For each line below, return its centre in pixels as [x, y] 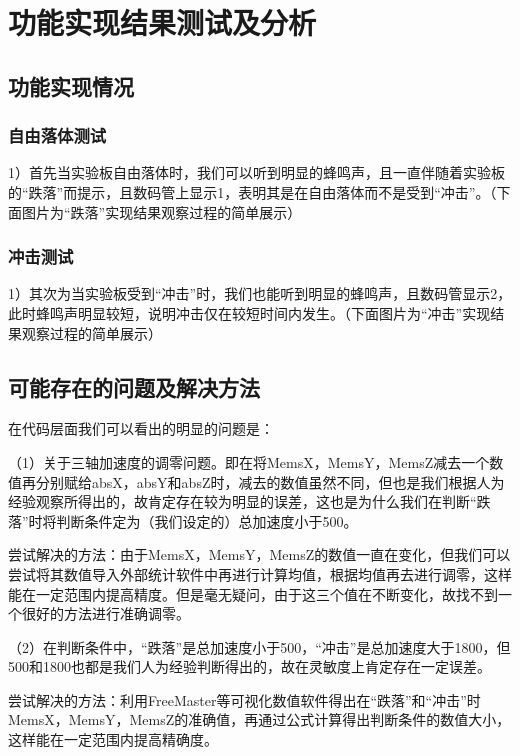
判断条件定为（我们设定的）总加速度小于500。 [207, 520]
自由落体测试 [57, 135]
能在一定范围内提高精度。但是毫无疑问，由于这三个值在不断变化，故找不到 [253, 593]
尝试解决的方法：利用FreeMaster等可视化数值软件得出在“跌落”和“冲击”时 [244, 699]
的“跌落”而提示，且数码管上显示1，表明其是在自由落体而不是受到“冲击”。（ [252, 191]
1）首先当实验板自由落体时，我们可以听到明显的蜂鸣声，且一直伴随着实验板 [256, 172]
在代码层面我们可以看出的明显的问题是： [141, 428]
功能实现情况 [71, 85]
